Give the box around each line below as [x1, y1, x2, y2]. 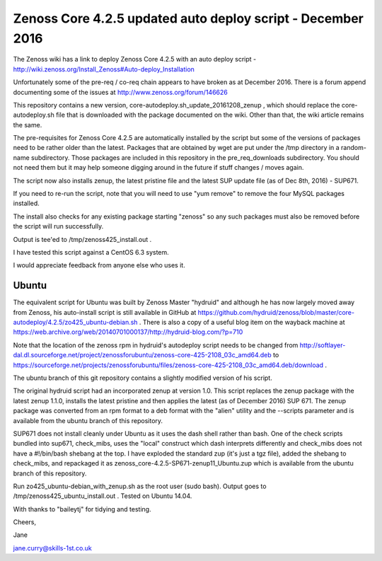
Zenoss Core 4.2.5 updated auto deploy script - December [13, 11, 364, 26]
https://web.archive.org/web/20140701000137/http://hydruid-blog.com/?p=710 [13, 328, 243, 336]
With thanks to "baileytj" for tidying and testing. [13, 504, 151, 513]
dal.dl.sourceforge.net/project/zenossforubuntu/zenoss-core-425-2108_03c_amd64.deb [13, 351, 272, 359]
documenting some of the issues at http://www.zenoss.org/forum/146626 [13, 88, 228, 96]
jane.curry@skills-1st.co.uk [13, 543, 92, 552]
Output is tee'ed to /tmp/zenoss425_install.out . [13, 235, 152, 243]
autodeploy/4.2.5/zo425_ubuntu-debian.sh [13, 318, 138, 327]
